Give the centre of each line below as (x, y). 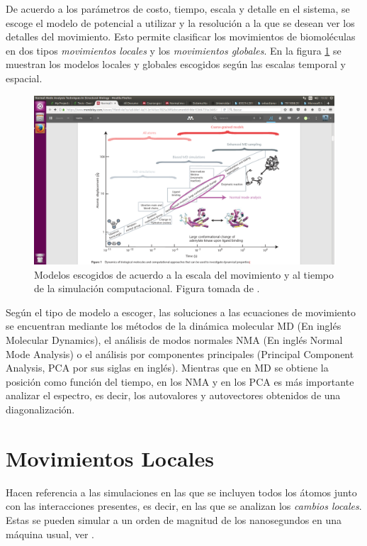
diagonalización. (40, 409)
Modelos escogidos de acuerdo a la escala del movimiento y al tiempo (184, 274)
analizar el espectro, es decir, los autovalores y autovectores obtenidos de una (173, 395)
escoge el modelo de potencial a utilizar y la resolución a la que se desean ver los (180, 22)
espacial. (24, 78)
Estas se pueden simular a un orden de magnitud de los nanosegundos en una (174, 519)
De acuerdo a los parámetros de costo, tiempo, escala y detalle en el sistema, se (178, 9)
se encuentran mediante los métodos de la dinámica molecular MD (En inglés (174, 326)
